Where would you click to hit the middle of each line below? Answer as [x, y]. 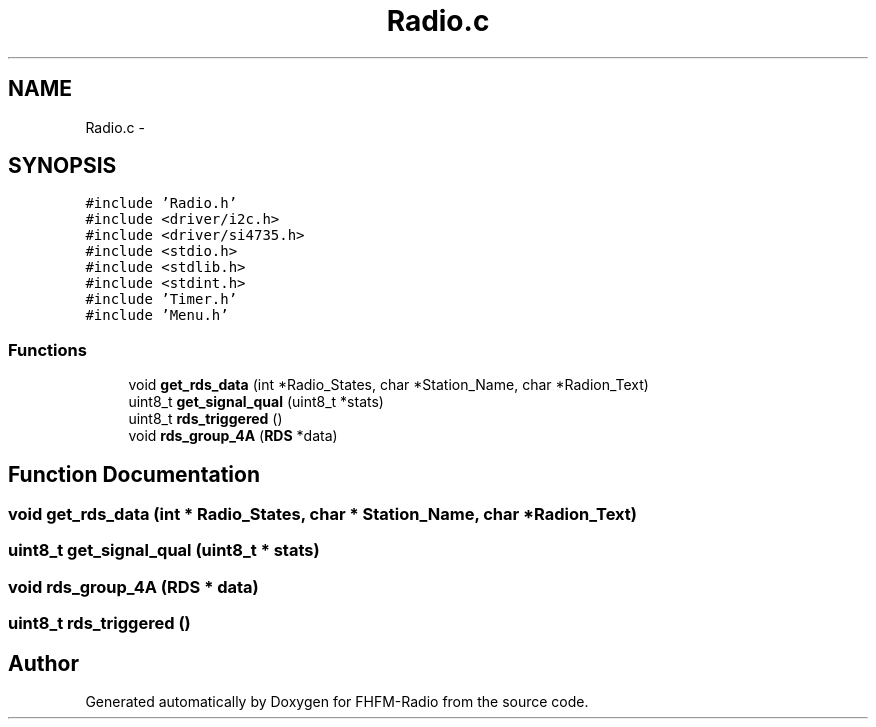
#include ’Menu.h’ [157, 315]
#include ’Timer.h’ [161, 299]
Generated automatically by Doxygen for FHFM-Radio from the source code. [337, 701]
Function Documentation [134, 474]
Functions [47, 349]
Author [43, 663]
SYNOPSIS [62, 166]
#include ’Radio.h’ [161, 203]
